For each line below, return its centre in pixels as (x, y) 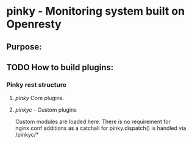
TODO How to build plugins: (60, 67)
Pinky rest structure (37, 85)
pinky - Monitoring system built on (95, 11)
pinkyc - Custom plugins (46, 110)
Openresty (34, 24)
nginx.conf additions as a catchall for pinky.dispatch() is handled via (101, 128)
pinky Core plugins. (40, 98)
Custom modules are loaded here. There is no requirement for (93, 122)
